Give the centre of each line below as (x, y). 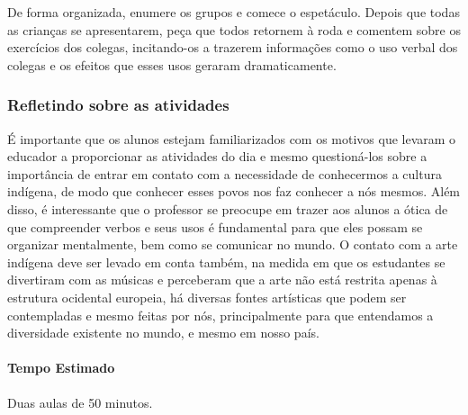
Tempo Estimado (61, 368)
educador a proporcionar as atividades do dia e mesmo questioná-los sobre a (217, 156)
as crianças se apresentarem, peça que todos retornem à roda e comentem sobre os (234, 29)
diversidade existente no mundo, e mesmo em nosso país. (163, 333)
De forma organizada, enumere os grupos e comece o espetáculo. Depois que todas (234, 12)
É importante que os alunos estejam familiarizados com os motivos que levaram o (232, 138)
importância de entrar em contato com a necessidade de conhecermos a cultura (225, 173)
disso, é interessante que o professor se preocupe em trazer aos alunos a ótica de (228, 208)
